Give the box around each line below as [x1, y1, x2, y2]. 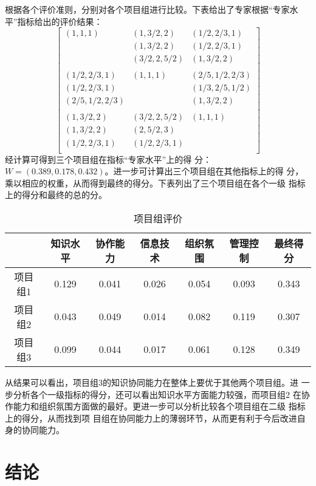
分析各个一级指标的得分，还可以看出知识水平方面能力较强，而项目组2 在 [13, 388, 301, 400]
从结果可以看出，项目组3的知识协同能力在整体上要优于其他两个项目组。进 [5, 375, 298, 388]
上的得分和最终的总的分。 [5, 188, 107, 201]
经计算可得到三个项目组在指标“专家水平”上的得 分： [5, 152, 211, 165]
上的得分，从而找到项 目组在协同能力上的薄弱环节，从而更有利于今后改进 [5, 411, 297, 424]
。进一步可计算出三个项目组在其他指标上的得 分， [105, 165, 304, 177]
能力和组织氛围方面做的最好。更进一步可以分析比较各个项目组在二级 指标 [13, 400, 306, 412]
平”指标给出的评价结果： [5, 15, 103, 27]
